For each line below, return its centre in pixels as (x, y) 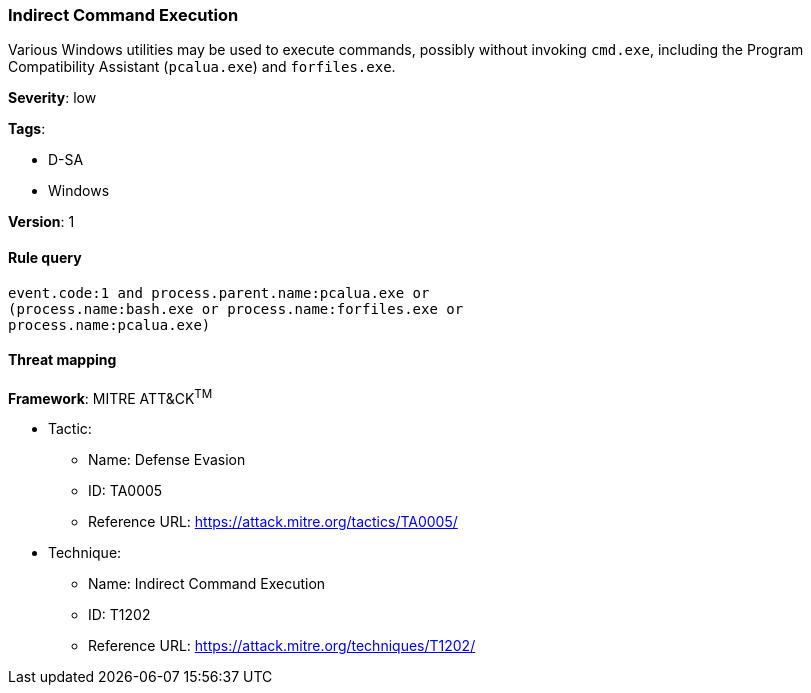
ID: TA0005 (125, 491)
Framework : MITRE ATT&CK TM (110, 396)
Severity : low (52, 98)
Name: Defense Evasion (167, 460)
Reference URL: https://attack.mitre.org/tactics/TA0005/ (273, 522)
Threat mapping (62, 360)
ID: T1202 (119, 615)
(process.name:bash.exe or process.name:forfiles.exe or (236, 308)
